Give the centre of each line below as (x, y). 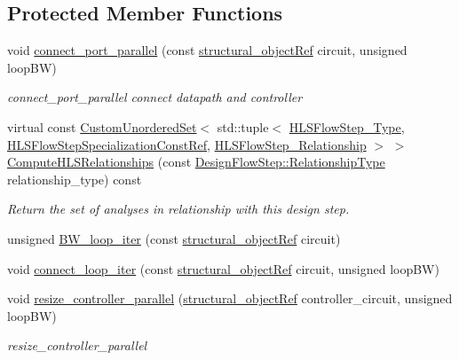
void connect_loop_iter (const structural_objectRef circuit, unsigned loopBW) (223, 268)
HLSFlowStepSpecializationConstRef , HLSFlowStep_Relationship (187, 144)
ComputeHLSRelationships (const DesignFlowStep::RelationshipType (196, 162)
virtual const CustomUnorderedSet (102, 126)
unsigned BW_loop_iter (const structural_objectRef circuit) (174, 238)
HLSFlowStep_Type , (347, 126)
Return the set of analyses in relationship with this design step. (178, 209)
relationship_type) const (75, 179)
